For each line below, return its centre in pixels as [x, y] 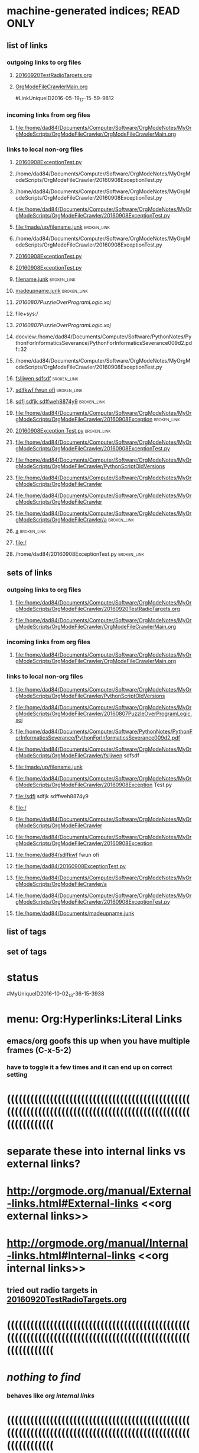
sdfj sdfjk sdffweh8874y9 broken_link [60, 402]
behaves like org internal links [51, 1396]
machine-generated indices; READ [94, 11]
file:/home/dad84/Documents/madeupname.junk [75, 913]
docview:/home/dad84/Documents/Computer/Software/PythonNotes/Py [103, 337]
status [23, 977]
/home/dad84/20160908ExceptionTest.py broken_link [79, 554]
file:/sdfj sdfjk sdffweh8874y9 [52, 796]
